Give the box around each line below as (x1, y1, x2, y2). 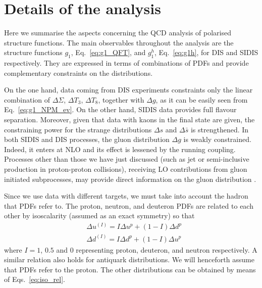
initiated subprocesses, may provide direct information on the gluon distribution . (4, 173, 256, 184)
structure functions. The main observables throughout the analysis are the (4, 37, 234, 47)
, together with (98, 94, 144, 105)
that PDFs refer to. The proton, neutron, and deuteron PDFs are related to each (4, 200, 253, 211)
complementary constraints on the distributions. (4, 67, 153, 78)
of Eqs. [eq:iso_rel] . (4, 274, 65, 284)
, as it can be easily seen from (155, 94, 248, 105)
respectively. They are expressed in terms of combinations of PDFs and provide (4, 58, 249, 68)
